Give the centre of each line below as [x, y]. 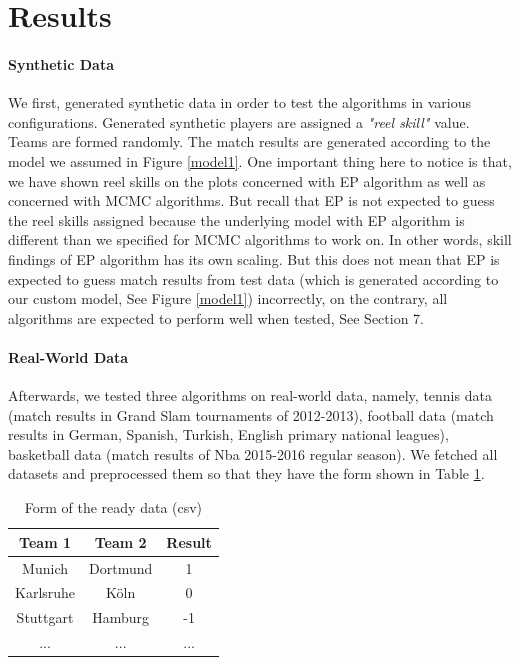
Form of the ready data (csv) [113, 507]
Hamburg [121, 617]
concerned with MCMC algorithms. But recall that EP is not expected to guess [251, 200]
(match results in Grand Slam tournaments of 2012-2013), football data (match [251, 414]
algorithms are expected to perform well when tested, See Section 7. [216, 317]
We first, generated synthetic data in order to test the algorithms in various [240, 102]
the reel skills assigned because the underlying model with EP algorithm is [236, 219]
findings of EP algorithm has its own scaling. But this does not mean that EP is [254, 258]
